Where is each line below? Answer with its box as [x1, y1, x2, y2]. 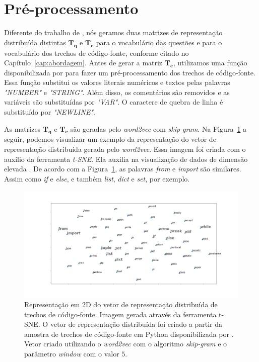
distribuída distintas [4, 37, 66, 47]
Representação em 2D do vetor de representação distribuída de [24, 299, 218, 310]
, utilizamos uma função [173, 57, 247, 68]
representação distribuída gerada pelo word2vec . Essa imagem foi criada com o [4, 144, 246, 154]
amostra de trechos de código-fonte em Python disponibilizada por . [24, 328, 234, 339]
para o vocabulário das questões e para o [96, 37, 222, 47]
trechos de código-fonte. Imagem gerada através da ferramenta [24, 309, 217, 319]
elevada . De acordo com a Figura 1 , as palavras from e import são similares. [4, 163, 241, 174]
